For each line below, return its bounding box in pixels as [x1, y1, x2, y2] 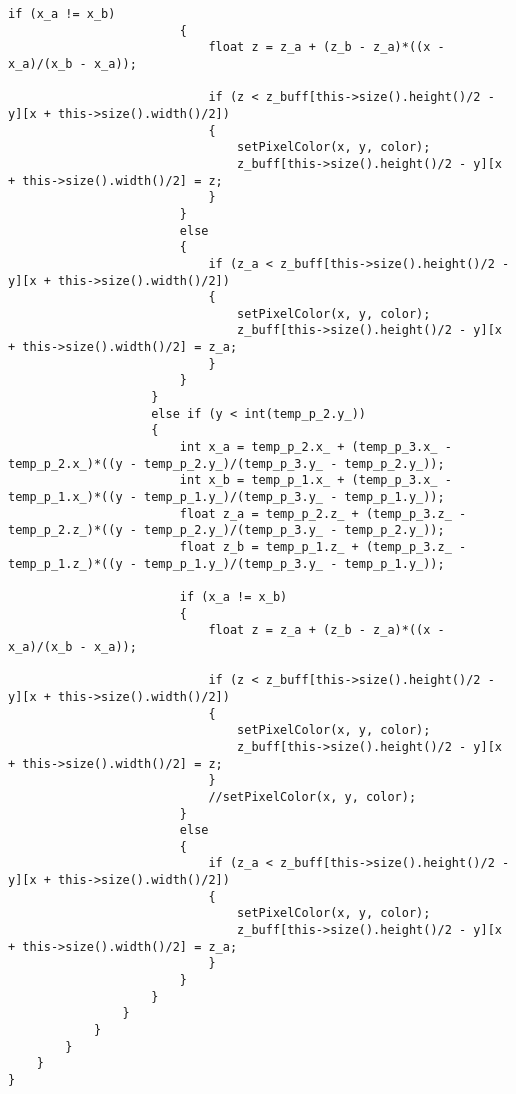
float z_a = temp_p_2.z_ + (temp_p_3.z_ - [179, 506, 467, 521]
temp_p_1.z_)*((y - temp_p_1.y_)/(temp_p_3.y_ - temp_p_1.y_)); [8, 556, 445, 571]
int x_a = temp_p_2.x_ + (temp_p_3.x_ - [179, 440, 452, 455]
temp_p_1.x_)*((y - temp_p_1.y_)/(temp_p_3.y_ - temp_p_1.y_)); [8, 490, 445, 505]
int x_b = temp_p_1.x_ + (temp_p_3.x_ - [179, 473, 452, 488]
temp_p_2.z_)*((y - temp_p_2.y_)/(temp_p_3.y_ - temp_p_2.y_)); [8, 523, 445, 538]
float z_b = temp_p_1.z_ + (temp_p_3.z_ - [179, 540, 467, 554]
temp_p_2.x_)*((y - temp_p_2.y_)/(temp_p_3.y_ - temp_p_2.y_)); [8, 456, 445, 471]
